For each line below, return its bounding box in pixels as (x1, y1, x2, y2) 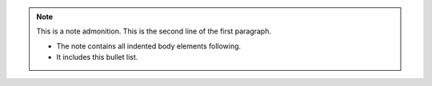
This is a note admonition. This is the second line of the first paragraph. (36, 26, 272, 36)
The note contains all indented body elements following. (56, 41, 242, 51)
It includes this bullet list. (56, 53, 138, 62)
